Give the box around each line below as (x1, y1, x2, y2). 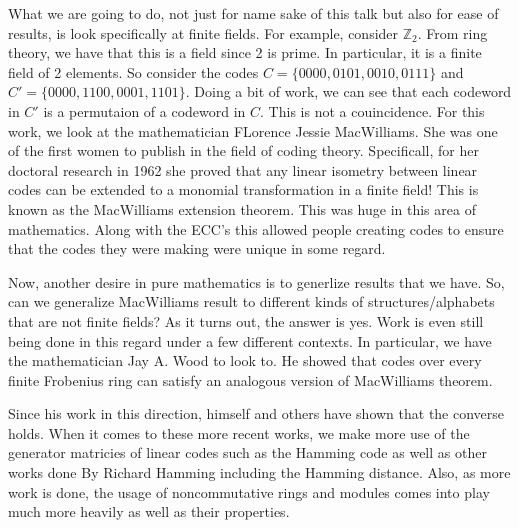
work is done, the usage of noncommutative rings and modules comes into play (8, 481, 490, 502)
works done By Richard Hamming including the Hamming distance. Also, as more (8, 462, 511, 483)
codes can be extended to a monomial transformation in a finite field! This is (8, 179, 479, 200)
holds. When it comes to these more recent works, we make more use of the (8, 422, 470, 443)
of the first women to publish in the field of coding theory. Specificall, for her (8, 140, 479, 161)
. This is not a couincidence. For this (260, 100, 485, 121)
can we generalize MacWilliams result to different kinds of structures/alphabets (8, 291, 495, 312)
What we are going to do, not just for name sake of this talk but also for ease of (8, 3, 499, 23)
